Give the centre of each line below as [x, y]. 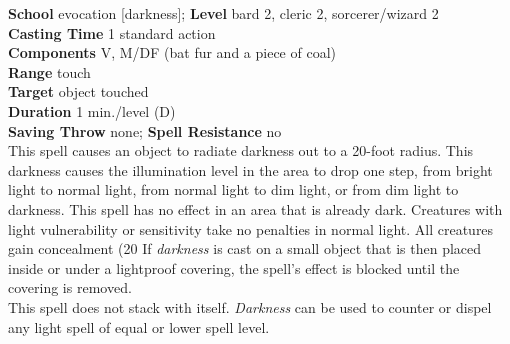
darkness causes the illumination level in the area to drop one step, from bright [250, 169]
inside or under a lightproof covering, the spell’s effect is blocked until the [234, 267]
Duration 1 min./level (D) [92, 110]
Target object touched [78, 91]
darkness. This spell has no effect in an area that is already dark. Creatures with [255, 208]
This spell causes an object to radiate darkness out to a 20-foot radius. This [241, 150]
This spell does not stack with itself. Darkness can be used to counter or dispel [250, 306]
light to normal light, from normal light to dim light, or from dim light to [233, 189]
